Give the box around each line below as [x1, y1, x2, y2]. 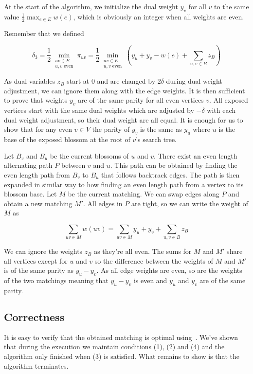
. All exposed [209, 95, 248, 105]
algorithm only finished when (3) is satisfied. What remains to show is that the [4, 351, 240, 361]
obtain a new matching [4, 198, 72, 208]
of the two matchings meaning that [4, 275, 108, 285]
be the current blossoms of [50, 150, 129, 160]
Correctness [4, 309, 65, 324]
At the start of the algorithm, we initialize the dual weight [4, 1, 178, 11]
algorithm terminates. [4, 360, 69, 371]
